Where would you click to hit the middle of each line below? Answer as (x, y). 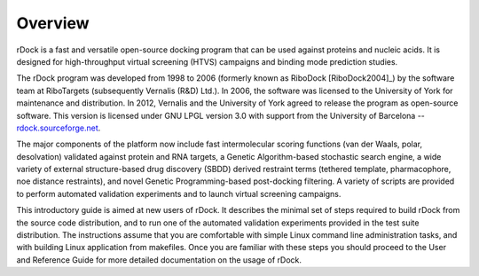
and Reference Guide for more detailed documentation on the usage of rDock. (159, 260)
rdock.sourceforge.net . (59, 128)
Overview (53, 23)
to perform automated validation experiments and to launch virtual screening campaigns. (179, 193)
